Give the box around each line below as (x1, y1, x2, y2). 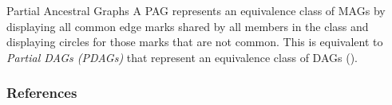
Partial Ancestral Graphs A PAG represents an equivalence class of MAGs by (6, 2, 386, 18)
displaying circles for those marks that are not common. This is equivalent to (6, 33, 383, 50)
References (6, 83, 77, 103)
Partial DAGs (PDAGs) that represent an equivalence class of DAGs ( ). (6, 49, 358, 65)
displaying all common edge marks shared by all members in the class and (6, 17, 369, 34)
